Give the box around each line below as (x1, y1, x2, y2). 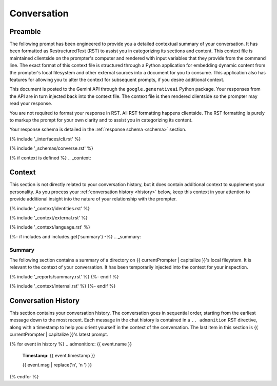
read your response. (9, 100, 52, 107)
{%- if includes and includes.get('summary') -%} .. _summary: (9, 233, 141, 239)
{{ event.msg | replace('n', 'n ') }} (22, 362, 92, 368)
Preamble (9, 27, 41, 36)
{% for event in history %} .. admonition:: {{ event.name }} (9, 341, 132, 347)
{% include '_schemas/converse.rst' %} (9, 145, 93, 151)
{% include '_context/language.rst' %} (9, 224, 90, 230)
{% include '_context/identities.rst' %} (9, 205, 90, 211)
